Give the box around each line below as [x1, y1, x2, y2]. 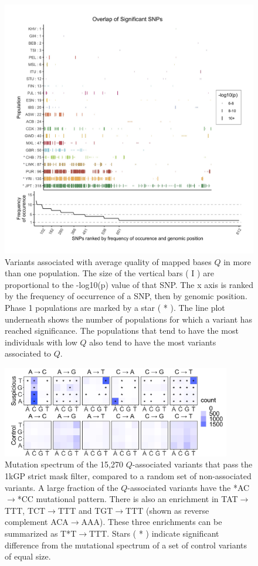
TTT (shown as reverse [125, 504, 209, 516]
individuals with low [5, 335, 77, 348]
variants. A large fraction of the [5, 481, 118, 493]
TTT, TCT [5, 504, 46, 516]
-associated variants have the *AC [127, 481, 250, 493]
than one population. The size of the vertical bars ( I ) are [5, 267, 214, 279]
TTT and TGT [57, 504, 113, 516]
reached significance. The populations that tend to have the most [5, 324, 239, 337]
